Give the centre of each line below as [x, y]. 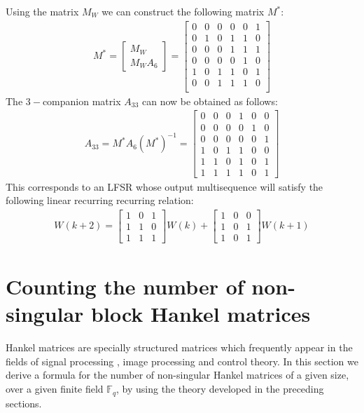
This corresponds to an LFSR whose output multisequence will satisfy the [164, 186]
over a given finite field [55, 389]
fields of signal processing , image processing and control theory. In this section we [182, 361]
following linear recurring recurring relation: [100, 200]
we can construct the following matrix [183, 11]
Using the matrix [42, 11]
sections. [24, 403]
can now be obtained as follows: [210, 101]
